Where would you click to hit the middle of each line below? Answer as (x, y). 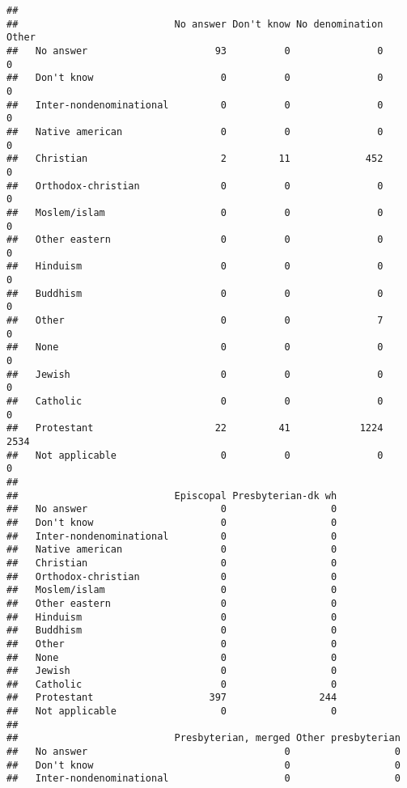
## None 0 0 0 (195, 347)
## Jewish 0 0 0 (195, 374)
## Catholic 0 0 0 (195, 402)
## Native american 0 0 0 (195, 131)
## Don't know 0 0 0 (195, 78)
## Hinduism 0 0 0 (195, 267)
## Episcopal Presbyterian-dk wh (172, 496)
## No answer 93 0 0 (195, 51)
